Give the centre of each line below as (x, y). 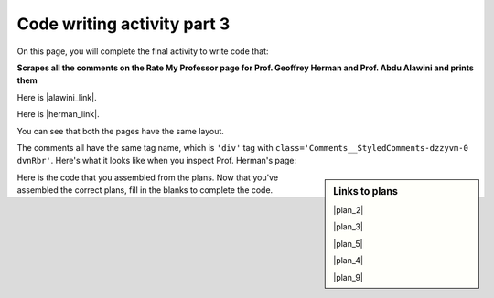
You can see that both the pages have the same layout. (120, 131)
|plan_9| (348, 277)
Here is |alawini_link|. (57, 97)
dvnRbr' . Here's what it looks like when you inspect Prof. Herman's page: (157, 161)
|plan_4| (349, 261)
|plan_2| (349, 209)
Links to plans (365, 191)
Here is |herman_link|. (58, 114)
